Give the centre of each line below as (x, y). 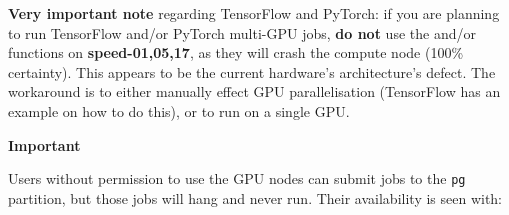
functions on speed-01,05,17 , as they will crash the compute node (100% (236, 52)
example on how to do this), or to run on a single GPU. (179, 110)
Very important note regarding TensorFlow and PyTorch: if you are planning (254, 13)
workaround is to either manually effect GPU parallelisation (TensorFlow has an (254, 91)
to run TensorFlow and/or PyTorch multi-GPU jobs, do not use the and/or (242, 32)
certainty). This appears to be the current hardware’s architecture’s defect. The (252, 71)
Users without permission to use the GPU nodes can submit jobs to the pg (237, 178)
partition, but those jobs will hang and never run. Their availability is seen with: (255, 197)
